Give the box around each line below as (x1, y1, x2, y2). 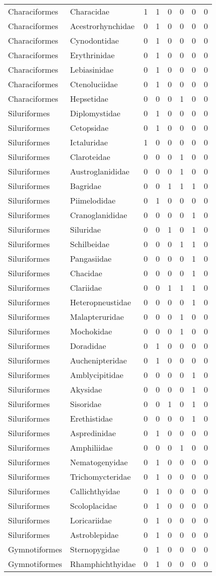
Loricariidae (70, 514, 112, 526)
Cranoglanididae (70, 209, 127, 221)
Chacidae (70, 267, 102, 279)
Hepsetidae (70, 93, 108, 104)
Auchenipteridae (70, 354, 127, 366)
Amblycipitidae (70, 369, 124, 380)
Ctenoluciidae (70, 78, 118, 90)
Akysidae (70, 383, 102, 395)
